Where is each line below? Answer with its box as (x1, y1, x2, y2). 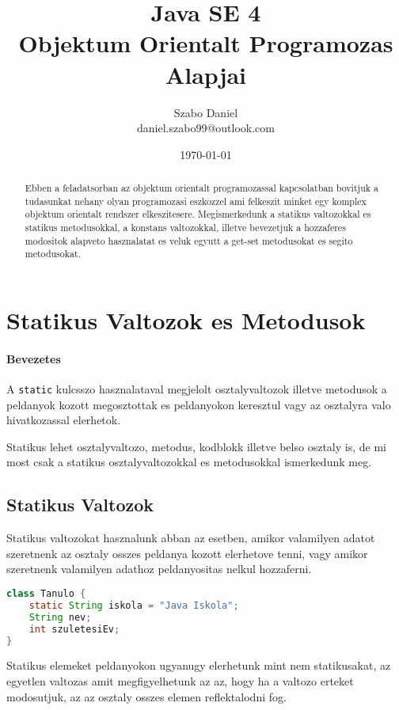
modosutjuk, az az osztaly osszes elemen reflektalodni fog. (6, 688, 287, 704)
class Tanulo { (6, 588, 86, 600)
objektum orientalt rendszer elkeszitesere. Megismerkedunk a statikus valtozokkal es (25, 207, 371, 221)
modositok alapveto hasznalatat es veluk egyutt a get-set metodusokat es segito (25, 234, 353, 247)
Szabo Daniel (173, 104, 238, 120)
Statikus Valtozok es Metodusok (6, 304, 366, 336)
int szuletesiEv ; (28, 623, 120, 635)
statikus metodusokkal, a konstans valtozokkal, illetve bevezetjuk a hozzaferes (25, 221, 346, 234)
